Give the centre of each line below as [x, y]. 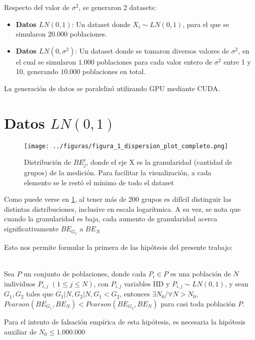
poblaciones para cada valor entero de [154, 61]
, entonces [135, 294]
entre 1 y [237, 61]
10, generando [37, 71]
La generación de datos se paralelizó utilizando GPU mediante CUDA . [112, 88]
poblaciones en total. [114, 71]
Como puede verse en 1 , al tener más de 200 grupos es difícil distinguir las [118, 199]
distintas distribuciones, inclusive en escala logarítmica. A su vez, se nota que [122, 209]
